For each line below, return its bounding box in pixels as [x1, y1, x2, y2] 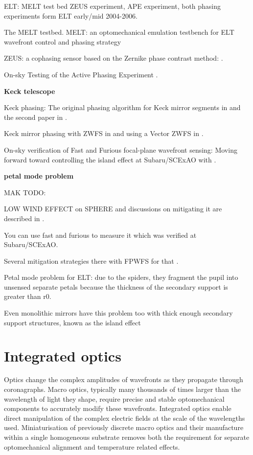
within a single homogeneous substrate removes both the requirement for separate [4, 432, 250, 442]
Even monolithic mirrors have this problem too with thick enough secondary [4, 308, 233, 318]
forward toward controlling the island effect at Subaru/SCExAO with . [4, 154, 216, 164]
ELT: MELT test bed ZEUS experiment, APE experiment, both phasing [4, 1, 221, 11]
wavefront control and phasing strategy [4, 36, 121, 46]
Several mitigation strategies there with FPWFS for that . [4, 255, 179, 266]
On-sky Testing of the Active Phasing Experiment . [4, 69, 158, 79]
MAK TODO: [4, 187, 46, 197]
